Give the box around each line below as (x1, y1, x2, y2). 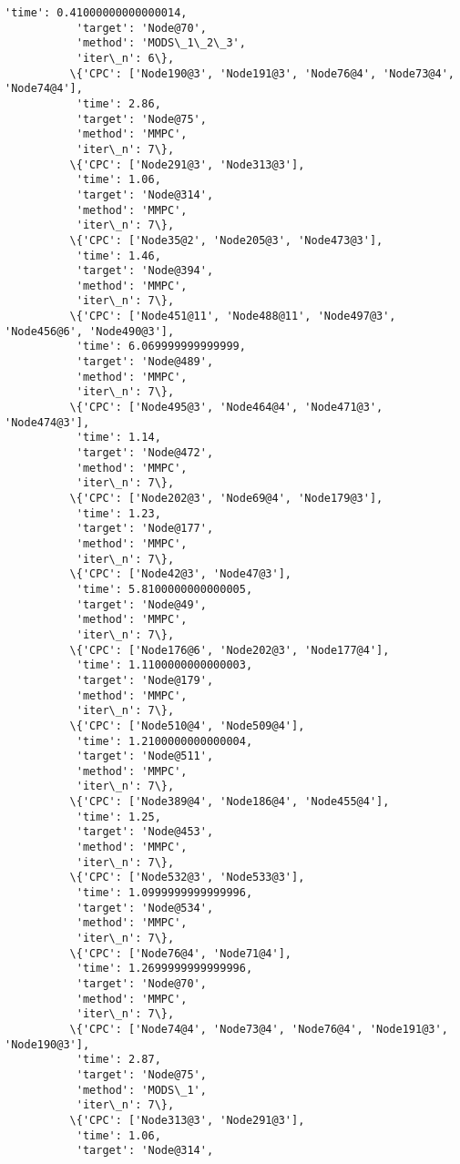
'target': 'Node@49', (76, 597, 207, 611)
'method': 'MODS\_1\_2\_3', (76, 36, 246, 50)
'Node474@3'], (5, 415, 90, 429)
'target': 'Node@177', (76, 522, 214, 536)
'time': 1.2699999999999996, (76, 962, 253, 975)
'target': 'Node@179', (76, 673, 214, 687)
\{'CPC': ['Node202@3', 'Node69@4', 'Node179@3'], (69, 492, 383, 505)
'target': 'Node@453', (76, 825, 214, 839)
